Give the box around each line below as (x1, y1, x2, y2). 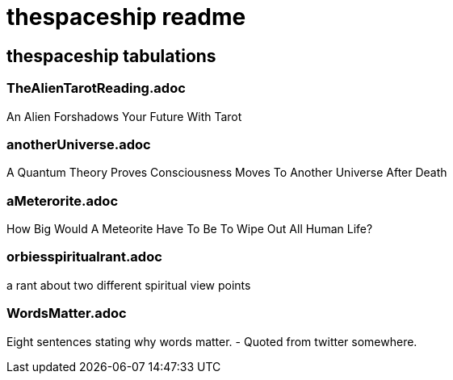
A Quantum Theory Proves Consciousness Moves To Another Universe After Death (6, 165, 447, 180)
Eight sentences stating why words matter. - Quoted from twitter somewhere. (6, 334, 417, 349)
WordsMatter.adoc (6, 305, 127, 322)
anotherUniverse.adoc (6, 136, 151, 152)
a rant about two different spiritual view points (6, 278, 251, 292)
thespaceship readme (6, 3, 246, 31)
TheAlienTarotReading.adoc (6, 80, 186, 97)
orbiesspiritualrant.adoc (6, 248, 162, 265)
